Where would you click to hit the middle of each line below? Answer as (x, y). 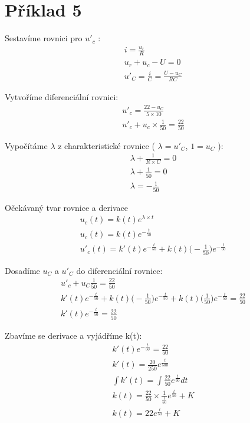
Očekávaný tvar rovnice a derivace (66, 207)
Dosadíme (22, 270)
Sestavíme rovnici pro (44, 38)
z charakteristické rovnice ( (106, 145)
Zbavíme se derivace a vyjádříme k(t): (73, 335)
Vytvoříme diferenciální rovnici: (62, 97)
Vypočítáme (26, 145)
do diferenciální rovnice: (119, 270)
